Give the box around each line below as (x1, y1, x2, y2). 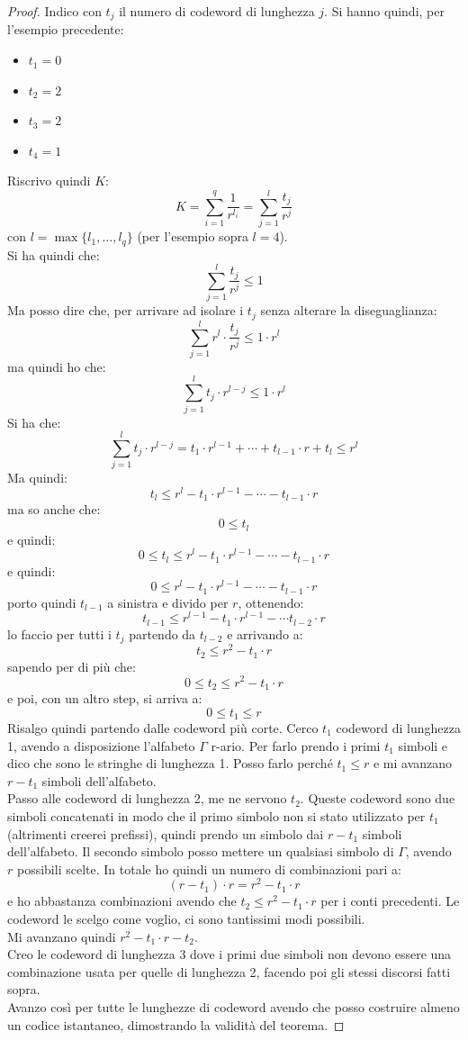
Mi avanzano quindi (7, 927, 116, 945)
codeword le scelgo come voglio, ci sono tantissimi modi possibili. (7, 909, 365, 928)
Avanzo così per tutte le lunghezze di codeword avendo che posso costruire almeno (7, 998, 460, 1017)
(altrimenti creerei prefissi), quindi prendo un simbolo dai (7, 824, 324, 843)
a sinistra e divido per (107, 592, 229, 611)
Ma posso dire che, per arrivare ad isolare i (7, 301, 244, 320)
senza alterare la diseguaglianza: (260, 301, 437, 320)
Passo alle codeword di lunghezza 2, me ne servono (7, 789, 287, 808)
